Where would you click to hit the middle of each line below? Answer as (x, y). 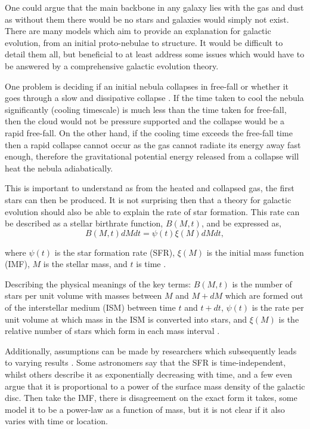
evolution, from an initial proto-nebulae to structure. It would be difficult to (144, 42)
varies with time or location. (56, 421)
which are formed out (264, 295)
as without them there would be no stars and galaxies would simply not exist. (147, 19)
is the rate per (278, 307)
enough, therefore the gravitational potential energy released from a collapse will (152, 156)
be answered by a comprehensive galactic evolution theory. (112, 65)
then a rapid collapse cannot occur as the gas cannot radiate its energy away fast (153, 144)
